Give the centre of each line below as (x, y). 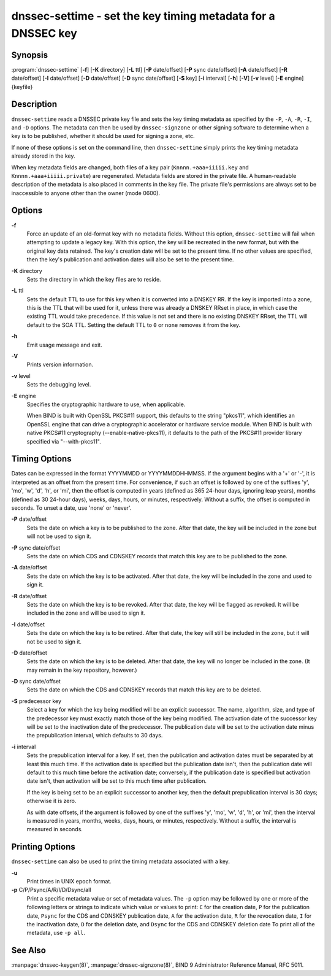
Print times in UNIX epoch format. (69, 881)
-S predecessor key (36, 701)
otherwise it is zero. (51, 801)
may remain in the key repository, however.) (82, 670)
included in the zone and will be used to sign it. (86, 613)
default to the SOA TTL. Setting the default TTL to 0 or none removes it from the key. (134, 325)
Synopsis (30, 55)
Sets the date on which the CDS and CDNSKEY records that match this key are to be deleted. (144, 690)
